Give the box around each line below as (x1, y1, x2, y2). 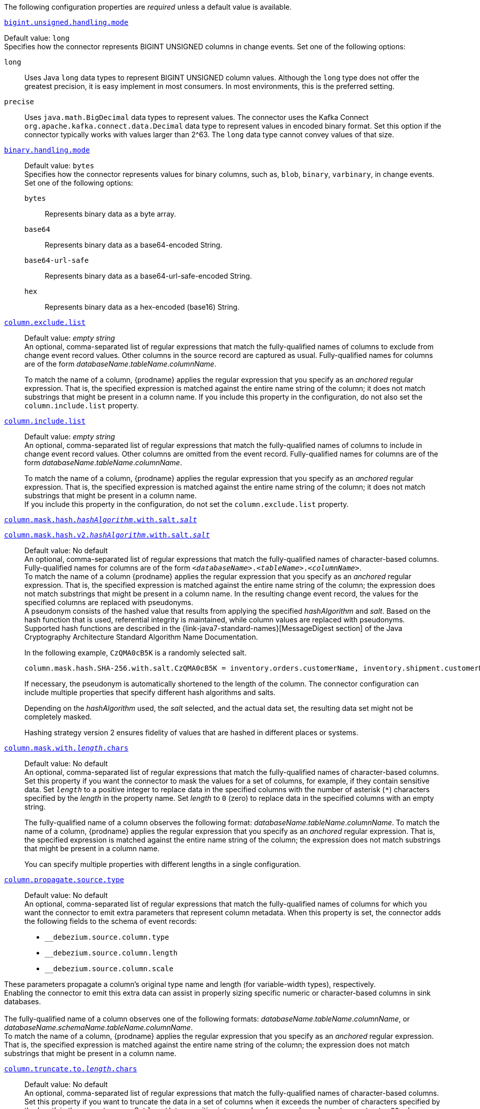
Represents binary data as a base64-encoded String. (45, 241, 223, 249)
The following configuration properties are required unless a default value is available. (4, 3, 292, 11)
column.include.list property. (24, 401, 139, 410)
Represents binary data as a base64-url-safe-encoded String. (45, 272, 252, 280)
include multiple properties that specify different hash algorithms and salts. (24, 688, 276, 697)
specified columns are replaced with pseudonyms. (24, 598, 194, 607)
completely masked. (24, 712, 92, 721)
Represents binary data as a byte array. (45, 209, 176, 218)
